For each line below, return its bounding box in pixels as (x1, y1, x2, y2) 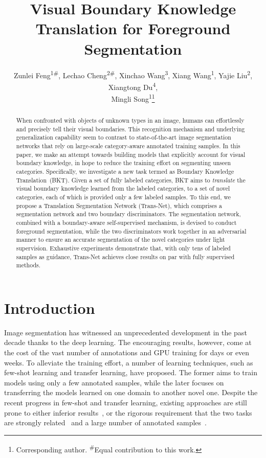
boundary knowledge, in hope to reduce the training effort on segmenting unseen (16, 158, 231, 167)
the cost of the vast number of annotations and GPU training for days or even (4, 347, 250, 357)
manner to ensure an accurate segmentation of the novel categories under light (16, 235, 225, 244)
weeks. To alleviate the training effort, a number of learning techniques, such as (4, 357, 253, 368)
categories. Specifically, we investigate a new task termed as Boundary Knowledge (16, 167, 234, 175)
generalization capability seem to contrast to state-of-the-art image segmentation (16, 133, 231, 142)
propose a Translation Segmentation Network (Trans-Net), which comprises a (16, 201, 222, 210)
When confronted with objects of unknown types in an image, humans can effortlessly (16, 116, 245, 125)
